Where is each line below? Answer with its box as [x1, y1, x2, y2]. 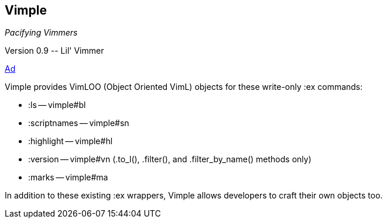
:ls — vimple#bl [28, 100, 86, 110]
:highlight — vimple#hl [28, 136, 113, 147]
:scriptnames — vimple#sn [28, 118, 129, 128]
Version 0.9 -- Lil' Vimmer [5, 46, 104, 56]
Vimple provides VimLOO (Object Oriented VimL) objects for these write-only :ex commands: [5, 82, 363, 92]
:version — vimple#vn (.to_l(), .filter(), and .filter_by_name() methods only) [28, 154, 311, 165]
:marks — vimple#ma [28, 172, 108, 183]
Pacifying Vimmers [5, 27, 78, 38]
